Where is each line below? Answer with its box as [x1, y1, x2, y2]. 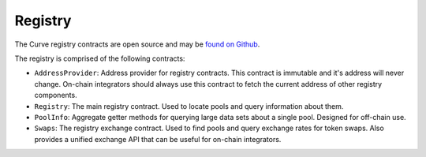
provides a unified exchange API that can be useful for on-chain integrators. [34, 134, 282, 144]
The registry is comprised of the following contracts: [14, 54, 185, 63]
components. [34, 91, 78, 100]
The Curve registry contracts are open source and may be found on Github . [14, 39, 260, 49]
